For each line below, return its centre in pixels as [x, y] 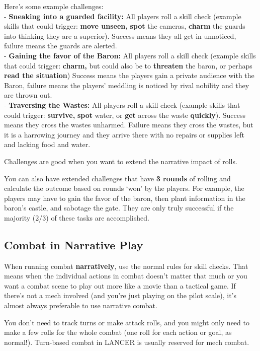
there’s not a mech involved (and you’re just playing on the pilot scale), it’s [120, 295]
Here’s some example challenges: [54, 6]
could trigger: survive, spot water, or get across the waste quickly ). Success [125, 115]
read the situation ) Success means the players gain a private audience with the [129, 75]
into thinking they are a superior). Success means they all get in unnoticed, [120, 36]
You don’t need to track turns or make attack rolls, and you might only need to [127, 322]
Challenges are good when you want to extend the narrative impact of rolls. [121, 161]
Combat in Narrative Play [74, 244]
